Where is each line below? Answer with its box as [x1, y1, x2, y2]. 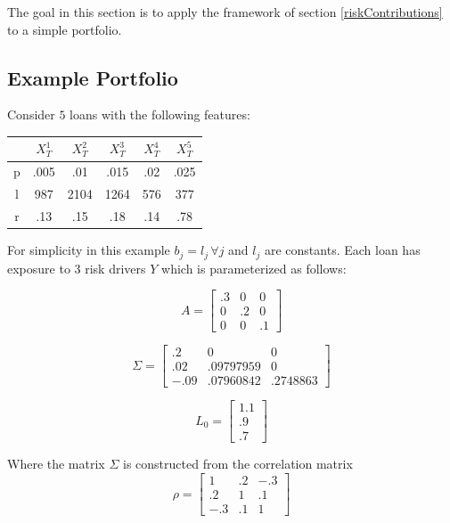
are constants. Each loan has [264, 241, 421, 259]
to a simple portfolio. [7, 20, 122, 38]
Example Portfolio [7, 63, 178, 91]
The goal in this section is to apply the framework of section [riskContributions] [7, 3, 443, 20]
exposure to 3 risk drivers [7, 258, 146, 277]
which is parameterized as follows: [161, 258, 347, 277]
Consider [7, 105, 55, 124]
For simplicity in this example [7, 241, 170, 259]
